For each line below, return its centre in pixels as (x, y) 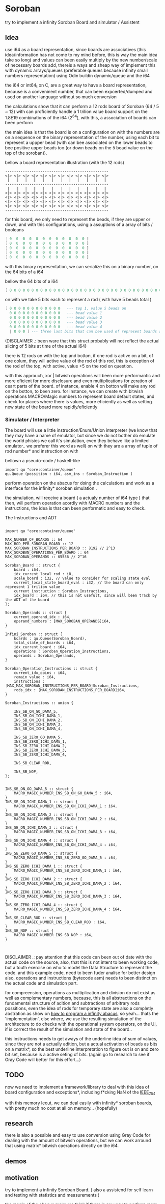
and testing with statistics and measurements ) (52, 1195)
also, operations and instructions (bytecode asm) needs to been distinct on (81, 978)
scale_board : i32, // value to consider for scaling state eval (82, 578)
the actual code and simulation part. (41, 983)
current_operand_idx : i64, (42, 617)
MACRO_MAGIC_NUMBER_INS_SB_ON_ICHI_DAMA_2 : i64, (66, 819)
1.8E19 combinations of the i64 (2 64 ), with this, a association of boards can (81, 117)
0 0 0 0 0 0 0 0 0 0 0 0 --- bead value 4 (56, 327)
